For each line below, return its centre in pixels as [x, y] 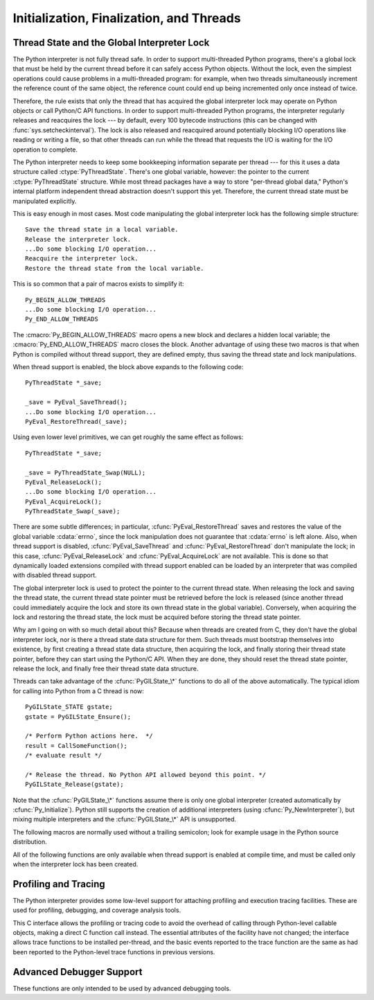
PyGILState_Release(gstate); [74, 785]
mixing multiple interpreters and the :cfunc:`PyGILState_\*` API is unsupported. [125, 819]
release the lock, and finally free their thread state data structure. [106, 668]
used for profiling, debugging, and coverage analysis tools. [97, 910]
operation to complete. [45, 150]
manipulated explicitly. [45, 201]
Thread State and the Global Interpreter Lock [111, 43]
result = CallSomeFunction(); [77, 745]
